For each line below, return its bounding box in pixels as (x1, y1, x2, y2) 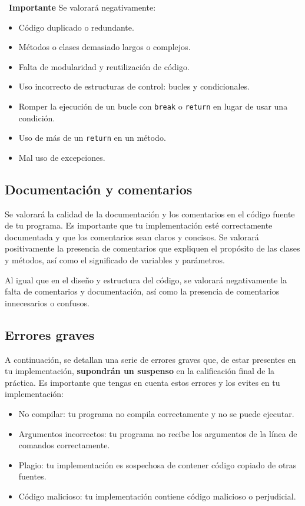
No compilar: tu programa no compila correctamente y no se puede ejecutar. (18, 408, 294, 419)
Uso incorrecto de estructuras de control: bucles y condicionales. (18, 80, 250, 92)
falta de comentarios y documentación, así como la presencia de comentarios (5, 285, 280, 297)
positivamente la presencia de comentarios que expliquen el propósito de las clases (5, 242, 300, 254)
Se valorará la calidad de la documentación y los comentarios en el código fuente (5, 207, 295, 220)
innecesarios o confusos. (5, 296, 89, 309)
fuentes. (18, 470, 47, 482)
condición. (18, 111, 55, 124)
